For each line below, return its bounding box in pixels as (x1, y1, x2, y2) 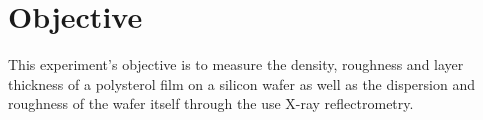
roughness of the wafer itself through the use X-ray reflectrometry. (8, 93, 414, 114)
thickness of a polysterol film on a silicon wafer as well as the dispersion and (8, 73, 475, 94)
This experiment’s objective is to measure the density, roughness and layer (8, 54, 464, 75)
